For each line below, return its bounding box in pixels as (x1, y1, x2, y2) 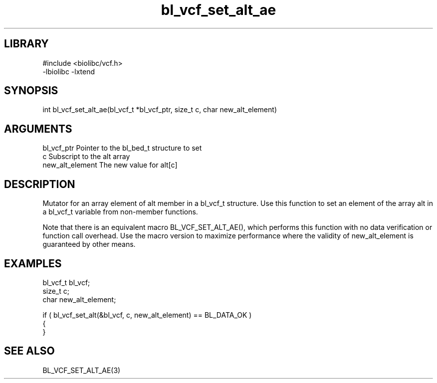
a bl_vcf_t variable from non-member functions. (42, 207, 198, 216)
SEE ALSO (4, 345, 55, 358)
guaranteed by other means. (42, 240, 136, 249)
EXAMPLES (4, 257, 62, 270)
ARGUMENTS (4, 122, 72, 135)
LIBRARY (4, 37, 49, 50)
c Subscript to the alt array (42, 152, 130, 161)
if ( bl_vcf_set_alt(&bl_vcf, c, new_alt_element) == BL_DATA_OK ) (42, 310, 252, 319)
